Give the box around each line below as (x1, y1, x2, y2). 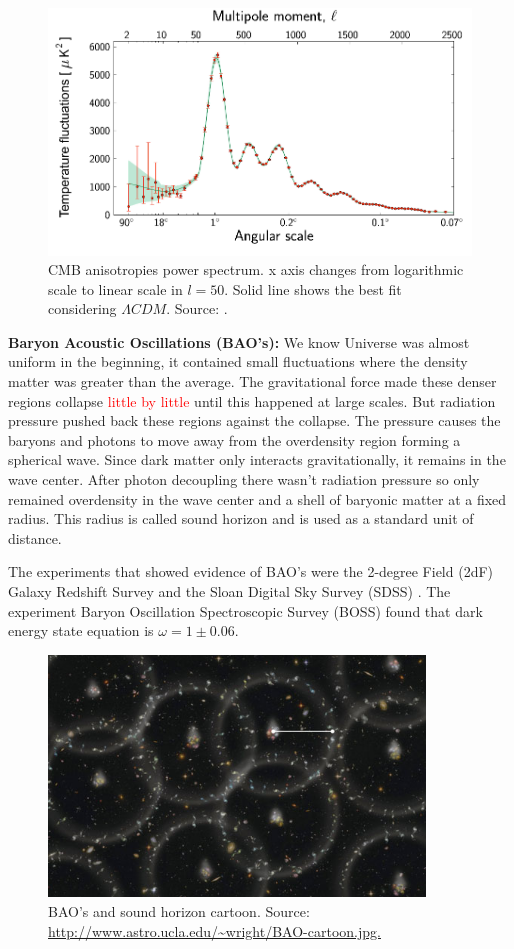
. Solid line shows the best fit (224, 278, 402, 299)
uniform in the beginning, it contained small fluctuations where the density (8, 351, 468, 372)
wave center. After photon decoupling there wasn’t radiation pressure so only (8, 469, 480, 490)
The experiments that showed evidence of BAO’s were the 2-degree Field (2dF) (8, 561, 494, 582)
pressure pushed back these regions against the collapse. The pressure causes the (8, 410, 501, 431)
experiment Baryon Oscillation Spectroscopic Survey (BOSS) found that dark (8, 600, 483, 621)
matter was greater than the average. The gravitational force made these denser (8, 371, 497, 392)
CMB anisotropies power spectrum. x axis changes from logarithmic (48, 259, 464, 280)
